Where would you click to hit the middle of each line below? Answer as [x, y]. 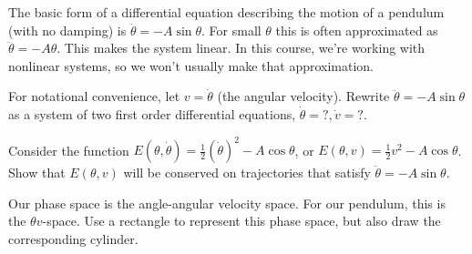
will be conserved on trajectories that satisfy [247, 173]
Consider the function [69, 150]
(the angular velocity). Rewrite [303, 96]
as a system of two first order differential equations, [152, 113]
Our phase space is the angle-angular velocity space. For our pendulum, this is [227, 203]
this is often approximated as [357, 30]
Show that [37, 173]
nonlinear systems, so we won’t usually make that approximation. [191, 65]
